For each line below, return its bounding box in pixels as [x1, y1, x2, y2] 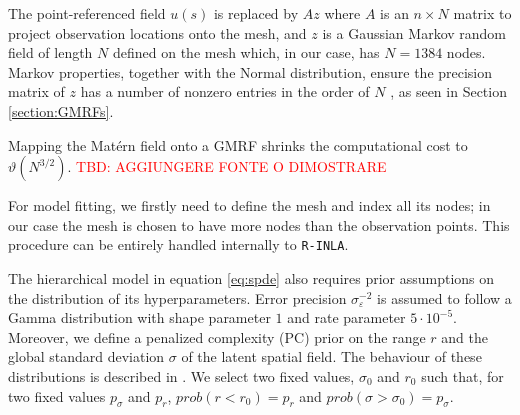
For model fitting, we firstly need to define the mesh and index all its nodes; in [8, 195, 491, 216]
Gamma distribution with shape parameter [8, 307, 271, 328]
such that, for [421, 365, 504, 386]
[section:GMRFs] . [8, 100, 114, 121]
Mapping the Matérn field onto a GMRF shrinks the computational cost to [8, 134, 468, 155]
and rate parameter [287, 307, 406, 328]
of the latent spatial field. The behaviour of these [181, 346, 482, 367]
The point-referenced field [8, 3, 166, 23]
